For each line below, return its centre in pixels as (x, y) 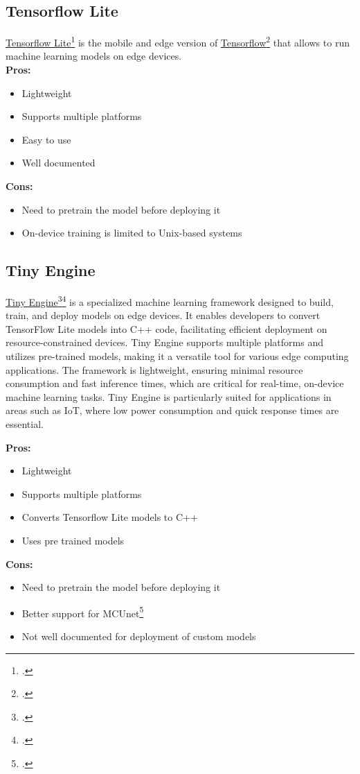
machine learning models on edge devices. (94, 56)
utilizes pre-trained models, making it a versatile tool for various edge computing (177, 356)
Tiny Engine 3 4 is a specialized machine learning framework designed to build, (170, 301)
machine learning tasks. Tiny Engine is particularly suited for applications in (169, 396)
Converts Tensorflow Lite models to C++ (110, 517)
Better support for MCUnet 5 (83, 612)
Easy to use (46, 139)
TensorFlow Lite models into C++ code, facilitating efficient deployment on (166, 328)
